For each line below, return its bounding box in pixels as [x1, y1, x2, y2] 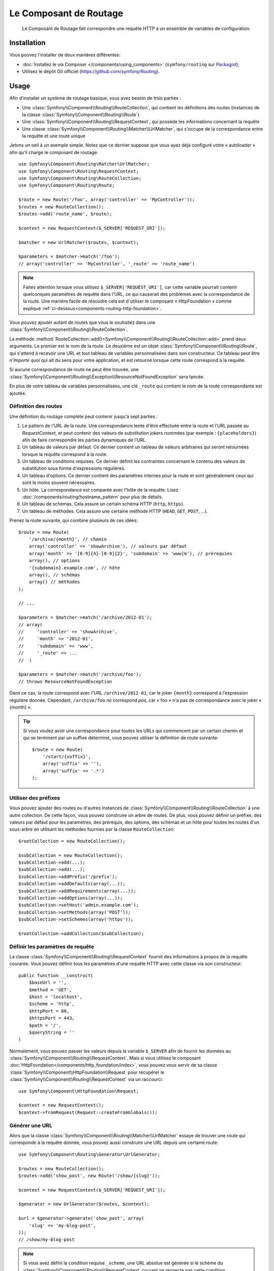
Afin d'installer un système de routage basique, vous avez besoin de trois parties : [9, 95, 181, 101]
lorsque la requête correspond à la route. [22, 451, 108, 457]
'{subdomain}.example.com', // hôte [28, 565, 120, 570]
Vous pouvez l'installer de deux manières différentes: [9, 52, 121, 58]
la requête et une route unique [22, 133, 86, 139]
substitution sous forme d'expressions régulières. [22, 465, 126, 471]
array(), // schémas [28, 572, 80, 578]
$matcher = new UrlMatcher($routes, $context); [18, 239, 139, 245]
